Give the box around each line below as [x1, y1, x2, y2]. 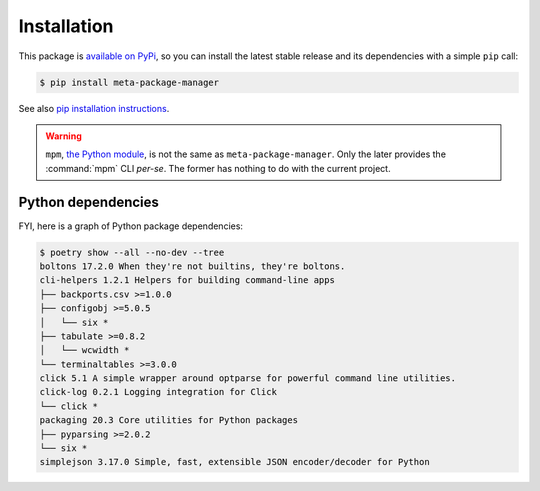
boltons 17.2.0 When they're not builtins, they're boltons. [39, 260, 346, 272]
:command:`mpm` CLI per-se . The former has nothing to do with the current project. [45, 162, 391, 174]
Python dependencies [18, 193, 160, 210]
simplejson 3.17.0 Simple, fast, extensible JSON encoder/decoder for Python [39, 456, 430, 468]
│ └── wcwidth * [39, 345, 130, 356]
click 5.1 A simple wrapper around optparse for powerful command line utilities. [39, 373, 457, 384]
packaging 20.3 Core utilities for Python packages [39, 415, 299, 426]
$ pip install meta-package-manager [39, 76, 220, 88]
